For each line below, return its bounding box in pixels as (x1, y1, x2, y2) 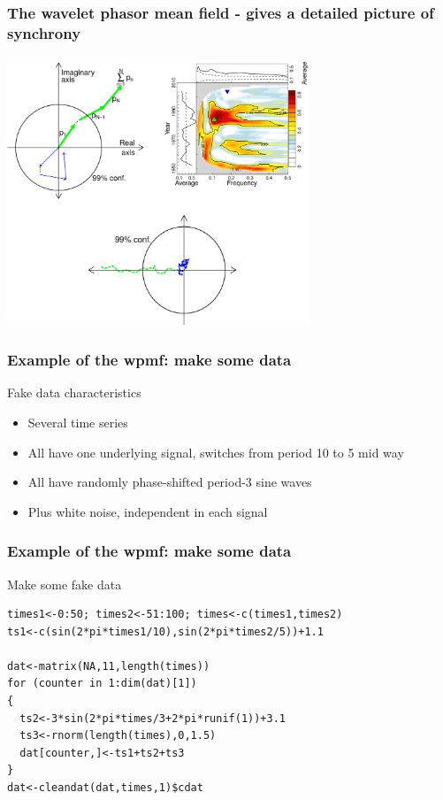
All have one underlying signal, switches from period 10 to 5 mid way (27, 442, 404, 461)
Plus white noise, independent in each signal (27, 502, 268, 520)
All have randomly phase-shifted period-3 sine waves (27, 473, 312, 491)
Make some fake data (7, 574, 122, 593)
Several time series (27, 412, 128, 431)
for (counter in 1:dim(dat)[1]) (7, 677, 197, 690)
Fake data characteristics (7, 383, 141, 402)
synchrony (7, 21, 81, 43)
